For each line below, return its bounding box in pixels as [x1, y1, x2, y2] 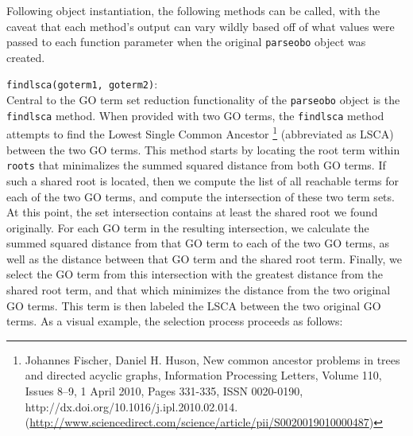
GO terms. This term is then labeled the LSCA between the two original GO [6, 297, 381, 313]
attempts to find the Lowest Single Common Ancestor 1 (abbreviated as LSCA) [6, 123, 394, 142]
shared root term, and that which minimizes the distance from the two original [6, 282, 391, 298]
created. [6, 49, 45, 65]
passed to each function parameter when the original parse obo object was [6, 33, 366, 50]
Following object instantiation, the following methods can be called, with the [6, 2, 380, 18]
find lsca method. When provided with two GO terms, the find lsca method [6, 107, 384, 123]
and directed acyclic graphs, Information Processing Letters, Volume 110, [25, 367, 382, 383]
